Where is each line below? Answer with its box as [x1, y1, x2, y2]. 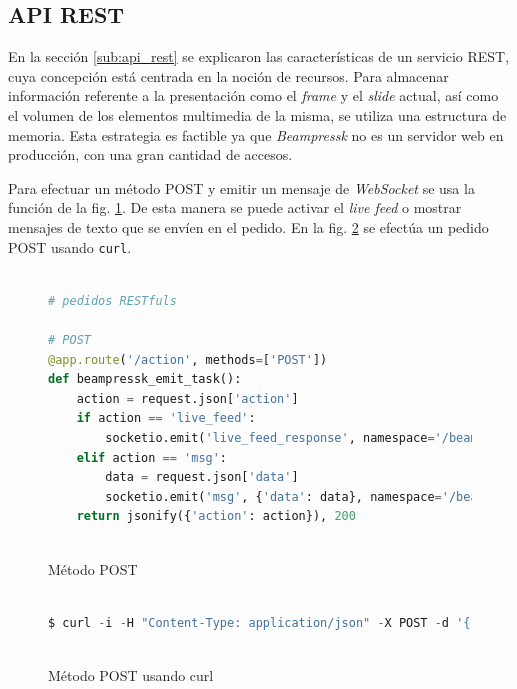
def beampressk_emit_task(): [48, 372, 242, 387]
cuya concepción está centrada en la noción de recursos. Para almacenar [8, 65, 449, 86]
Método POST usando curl [48, 664, 214, 685]
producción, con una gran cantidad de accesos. [8, 144, 293, 165]
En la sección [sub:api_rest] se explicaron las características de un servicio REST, [8, 46, 510, 67]
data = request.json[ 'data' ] [105, 470, 299, 485]
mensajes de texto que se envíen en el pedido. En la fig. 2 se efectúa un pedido [8, 216, 489, 237]
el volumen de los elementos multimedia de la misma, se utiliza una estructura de [8, 104, 507, 125]
